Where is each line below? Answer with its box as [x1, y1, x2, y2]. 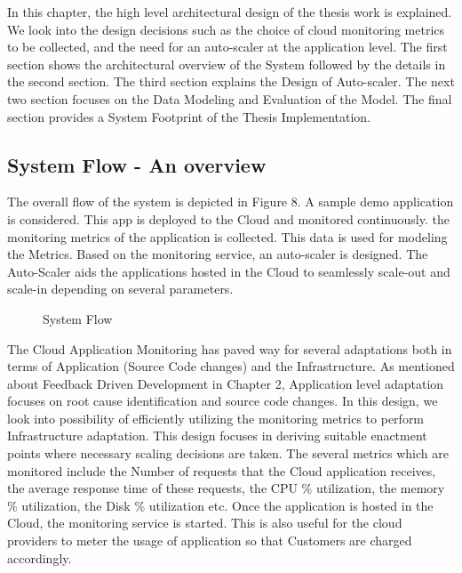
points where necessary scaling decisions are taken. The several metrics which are [7, 444, 449, 463]
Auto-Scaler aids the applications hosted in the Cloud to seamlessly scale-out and [7, 262, 450, 280]
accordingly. [7, 548, 72, 567]
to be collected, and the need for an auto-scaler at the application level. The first [7, 37, 448, 56]
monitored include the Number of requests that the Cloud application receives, [7, 461, 436, 480]
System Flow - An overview [7, 150, 267, 178]
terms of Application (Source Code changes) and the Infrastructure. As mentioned [7, 357, 455, 375]
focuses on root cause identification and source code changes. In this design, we [7, 391, 438, 410]
